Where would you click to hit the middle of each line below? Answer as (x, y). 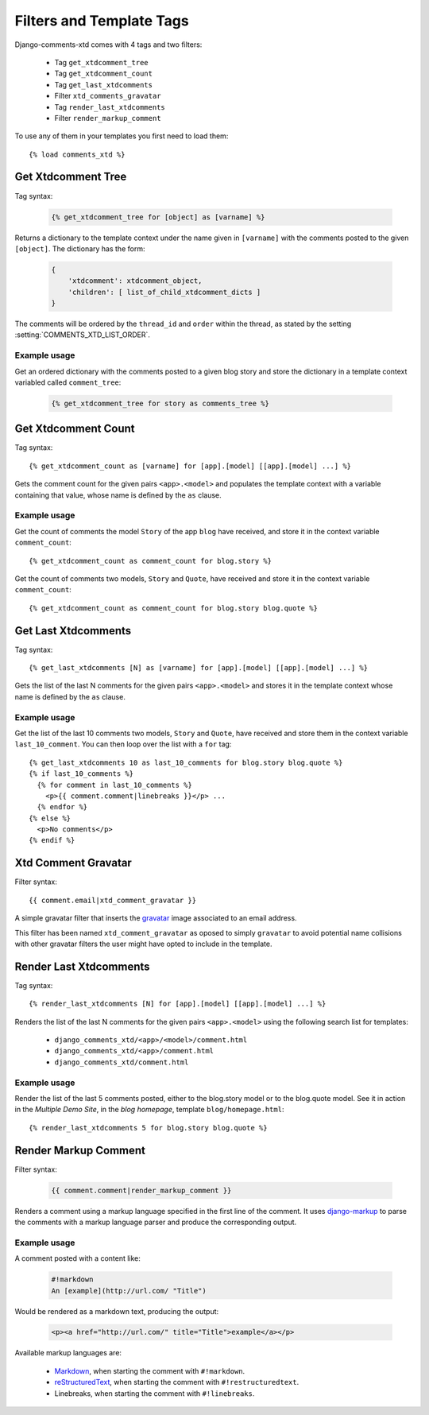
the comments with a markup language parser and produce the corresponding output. (156, 1222)
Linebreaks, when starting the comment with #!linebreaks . (155, 1393)
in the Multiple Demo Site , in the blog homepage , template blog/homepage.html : (149, 1110)
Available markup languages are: (68, 1353)
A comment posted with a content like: (77, 1258)
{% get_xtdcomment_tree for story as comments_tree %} (160, 403)
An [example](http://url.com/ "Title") (129, 1291)
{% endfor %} (62, 807)
